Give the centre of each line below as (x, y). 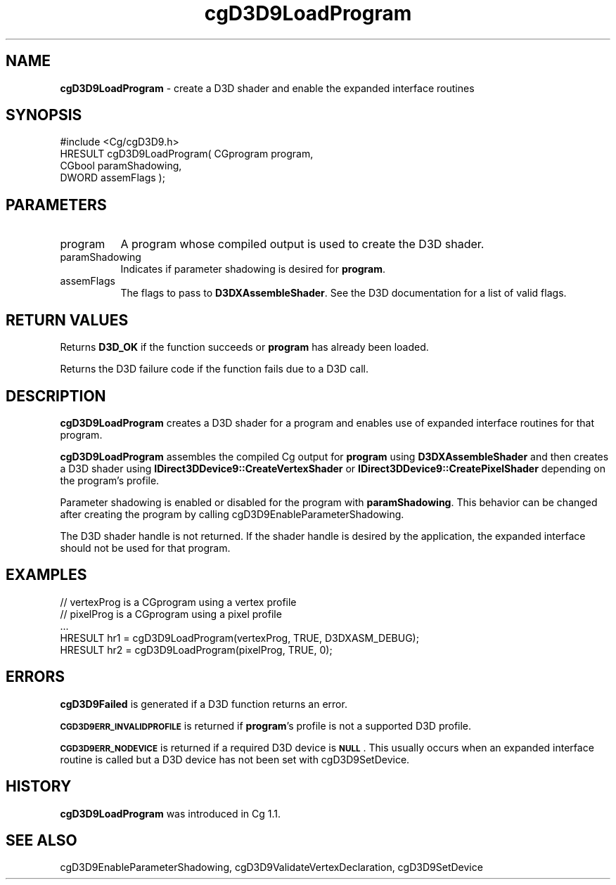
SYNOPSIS (44, 115)
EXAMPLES (46, 575)
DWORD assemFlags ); (113, 178)
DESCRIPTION (56, 396)
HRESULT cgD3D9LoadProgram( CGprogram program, (187, 154)
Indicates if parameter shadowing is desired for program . (253, 269)
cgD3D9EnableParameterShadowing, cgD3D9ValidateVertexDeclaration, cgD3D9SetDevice (271, 867)
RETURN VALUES (67, 320)
